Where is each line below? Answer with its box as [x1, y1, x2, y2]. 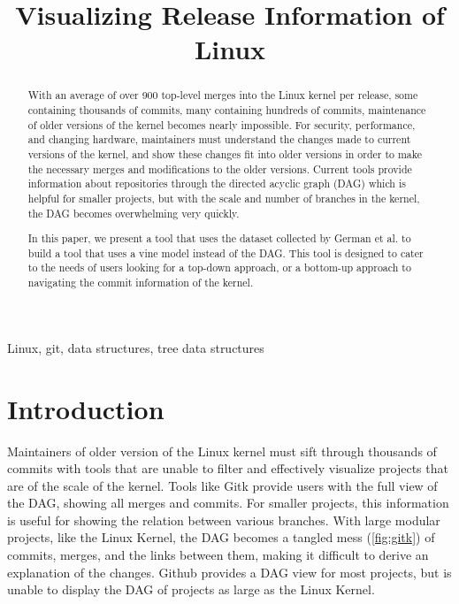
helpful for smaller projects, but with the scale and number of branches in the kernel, [27, 190, 420, 205]
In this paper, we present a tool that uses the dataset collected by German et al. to [27, 231, 411, 246]
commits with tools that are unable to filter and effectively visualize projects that [7, 459, 448, 478]
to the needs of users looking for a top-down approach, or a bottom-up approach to [27, 260, 411, 275]
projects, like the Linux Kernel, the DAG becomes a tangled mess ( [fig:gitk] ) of [7, 528, 435, 547]
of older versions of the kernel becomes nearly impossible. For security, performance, [27, 117, 416, 132]
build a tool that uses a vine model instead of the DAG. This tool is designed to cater [27, 245, 424, 260]
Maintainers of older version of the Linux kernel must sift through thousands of [7, 441, 437, 460]
